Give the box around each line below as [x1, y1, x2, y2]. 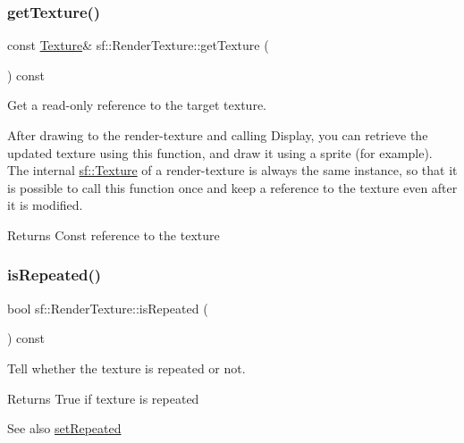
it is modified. [7, 196, 83, 214]
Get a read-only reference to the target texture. [7, 96, 266, 114]
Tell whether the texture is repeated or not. [7, 358, 246, 377]
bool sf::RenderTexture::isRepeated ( [7, 298, 208, 317]
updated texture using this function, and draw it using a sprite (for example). [7, 143, 433, 162]
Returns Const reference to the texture [7, 225, 220, 244]
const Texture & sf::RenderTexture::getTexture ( [7, 36, 269, 54]
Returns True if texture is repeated [7, 389, 199, 407]
